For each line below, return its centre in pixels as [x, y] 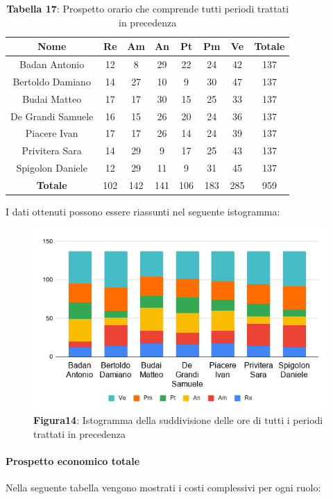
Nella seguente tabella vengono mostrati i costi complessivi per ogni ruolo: [163, 488]
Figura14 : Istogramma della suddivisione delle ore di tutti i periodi [178, 420]
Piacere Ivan [52, 133]
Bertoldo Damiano [52, 81]
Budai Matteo [52, 98]
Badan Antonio [52, 64]
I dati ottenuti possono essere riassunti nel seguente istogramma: [143, 212]
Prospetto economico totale [73, 461]
